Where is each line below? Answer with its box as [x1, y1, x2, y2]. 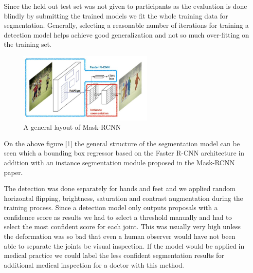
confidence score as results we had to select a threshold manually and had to [4, 212, 232, 222]
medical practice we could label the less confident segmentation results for [4, 250, 224, 260]
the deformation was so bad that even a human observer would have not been [4, 231, 235, 241]
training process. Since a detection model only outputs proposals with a [4, 202, 218, 213]
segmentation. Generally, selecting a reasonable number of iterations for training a [4, 20, 249, 30]
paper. [4, 167, 23, 177]
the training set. [4, 39, 52, 49]
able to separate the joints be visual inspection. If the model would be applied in [4, 240, 245, 251]
